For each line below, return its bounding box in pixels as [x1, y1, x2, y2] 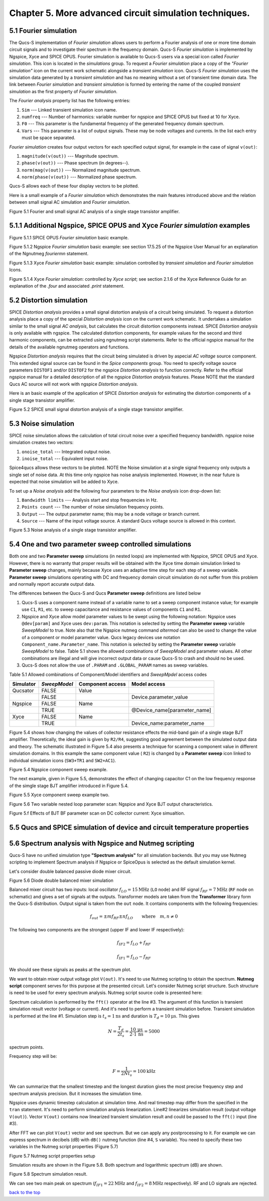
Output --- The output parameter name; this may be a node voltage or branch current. [21, 511, 200, 517]
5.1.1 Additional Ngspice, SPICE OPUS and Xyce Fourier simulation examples [9, 221, 250, 230]
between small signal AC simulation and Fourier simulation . [9, 199, 131, 205]
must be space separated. [21, 135, 76, 141]
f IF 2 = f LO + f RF [117, 940, 151, 947]
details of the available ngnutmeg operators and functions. [9, 344, 130, 350]
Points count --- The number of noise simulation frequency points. [21, 504, 164, 510]
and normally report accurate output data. [9, 581, 96, 587]
